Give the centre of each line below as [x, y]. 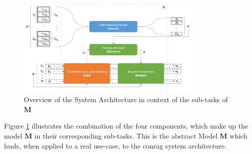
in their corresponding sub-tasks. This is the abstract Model [126, 135]
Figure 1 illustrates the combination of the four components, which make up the [126, 126]
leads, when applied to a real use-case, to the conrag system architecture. [115, 145]
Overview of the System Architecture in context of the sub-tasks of [126, 99]
